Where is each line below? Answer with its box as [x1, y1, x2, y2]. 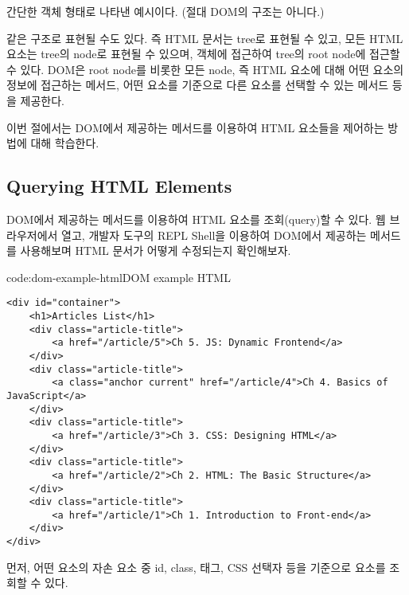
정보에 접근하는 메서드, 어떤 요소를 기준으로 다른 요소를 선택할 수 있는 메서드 [6, 76, 389, 93]
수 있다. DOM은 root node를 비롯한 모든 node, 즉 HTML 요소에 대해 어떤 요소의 [6, 61, 404, 77]
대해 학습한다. [30, 135, 99, 151]
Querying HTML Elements [6, 174, 232, 198]
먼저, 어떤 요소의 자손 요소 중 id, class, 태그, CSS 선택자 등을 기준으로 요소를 [6, 558, 386, 575]
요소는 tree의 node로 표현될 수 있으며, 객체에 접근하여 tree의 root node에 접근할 [6, 45, 400, 62]
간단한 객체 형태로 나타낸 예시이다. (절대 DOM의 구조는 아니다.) [6, 3, 325, 19]
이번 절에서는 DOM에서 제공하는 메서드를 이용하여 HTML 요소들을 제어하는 [6, 119, 384, 135]
